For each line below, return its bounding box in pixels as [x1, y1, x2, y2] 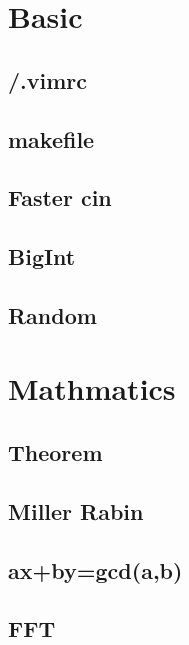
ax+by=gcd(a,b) [8, 554, 183, 585]
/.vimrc [8, 64, 88, 95]
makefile [8, 123, 95, 154]
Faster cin [8, 182, 112, 213]
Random [8, 299, 97, 330]
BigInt [8, 241, 76, 272]
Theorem [8, 437, 103, 468]
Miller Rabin [8, 495, 144, 526]
